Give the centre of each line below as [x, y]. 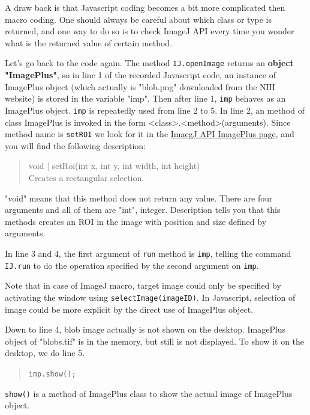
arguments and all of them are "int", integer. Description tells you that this [143, 210]
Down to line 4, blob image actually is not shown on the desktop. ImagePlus [145, 329]
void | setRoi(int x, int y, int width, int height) [114, 166]
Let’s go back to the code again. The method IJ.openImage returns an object [149, 63]
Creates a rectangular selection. [86, 177]
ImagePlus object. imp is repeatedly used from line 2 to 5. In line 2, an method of [155, 110]
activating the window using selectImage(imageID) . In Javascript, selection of [150, 297]
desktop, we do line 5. [45, 353]
